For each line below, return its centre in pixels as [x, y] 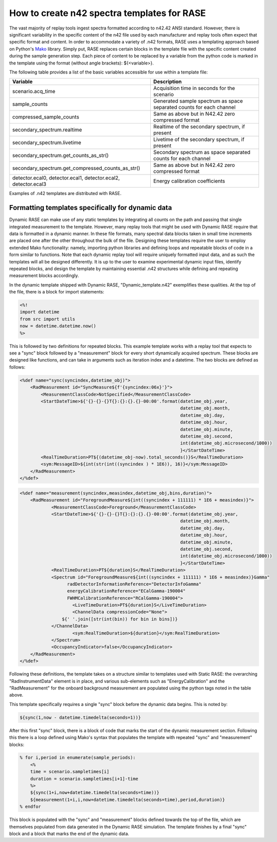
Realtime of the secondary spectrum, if [199, 126]
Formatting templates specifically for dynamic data [91, 208]
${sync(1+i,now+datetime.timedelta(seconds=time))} [95, 793]
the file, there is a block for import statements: [57, 292]
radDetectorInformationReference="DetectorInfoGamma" [134, 584]
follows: [17, 367]
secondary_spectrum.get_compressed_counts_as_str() [76, 168]
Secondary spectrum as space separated [202, 152]
